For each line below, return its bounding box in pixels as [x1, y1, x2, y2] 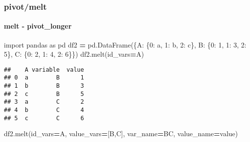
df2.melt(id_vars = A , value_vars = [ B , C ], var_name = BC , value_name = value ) [4, 128, 238, 139]
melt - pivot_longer [4, 21, 72, 31]
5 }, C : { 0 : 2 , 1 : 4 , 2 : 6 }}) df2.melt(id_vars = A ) [4, 49, 144, 59]
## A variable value [4, 66, 84, 73]
